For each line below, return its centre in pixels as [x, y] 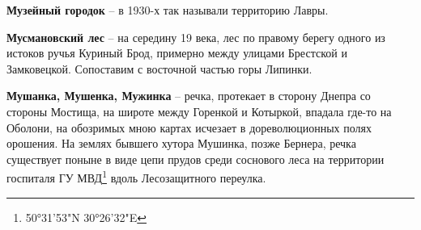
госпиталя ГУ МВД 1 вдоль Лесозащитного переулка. [136, 176]
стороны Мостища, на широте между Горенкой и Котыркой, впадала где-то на [199, 111]
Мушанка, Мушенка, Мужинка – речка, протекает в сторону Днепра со [189, 96]
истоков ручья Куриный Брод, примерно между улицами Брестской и [177, 53]
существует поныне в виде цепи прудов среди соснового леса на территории [196, 159]
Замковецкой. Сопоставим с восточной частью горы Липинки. [159, 68]
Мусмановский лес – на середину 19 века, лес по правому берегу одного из [196, 37]
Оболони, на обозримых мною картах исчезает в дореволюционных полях [189, 127]
